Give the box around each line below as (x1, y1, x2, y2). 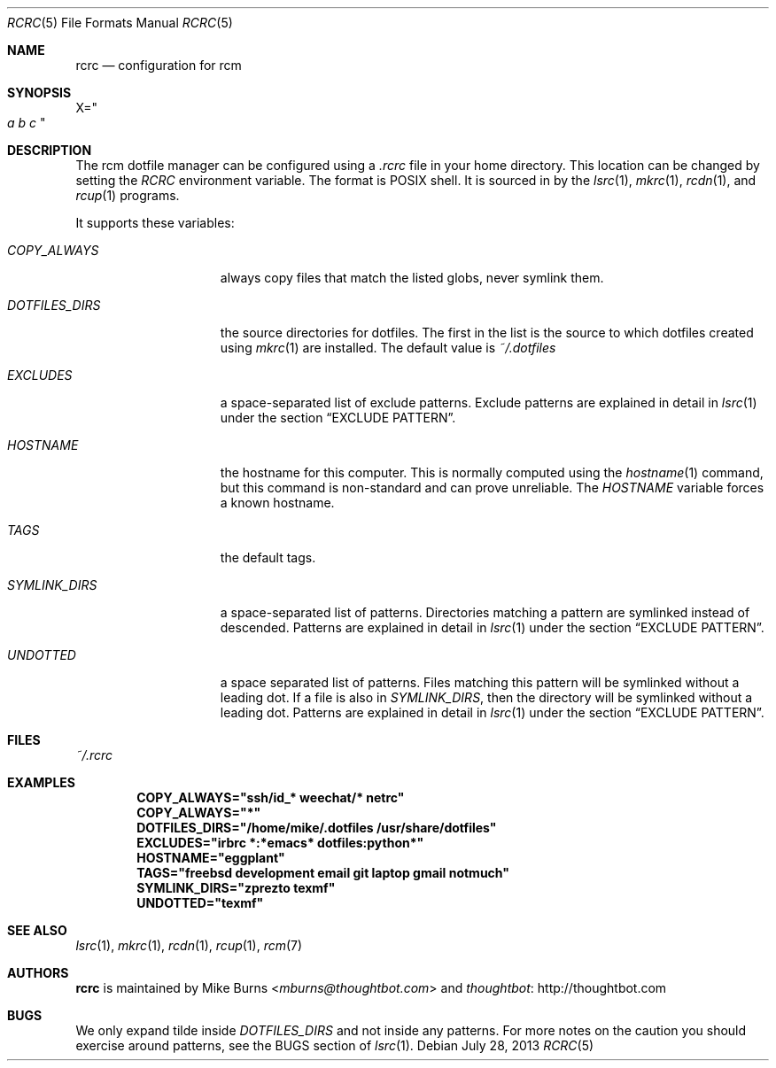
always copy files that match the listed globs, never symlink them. (220, 270, 604, 285)
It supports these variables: (75, 215, 235, 230)
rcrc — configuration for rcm (75, 58, 242, 73)
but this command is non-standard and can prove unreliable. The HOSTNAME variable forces (220, 480, 764, 495)
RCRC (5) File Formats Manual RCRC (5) (7, 15, 233, 30)
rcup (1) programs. (75, 188, 180, 203)
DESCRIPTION (7, 143, 92, 158)
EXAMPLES (7, 775, 75, 790)
